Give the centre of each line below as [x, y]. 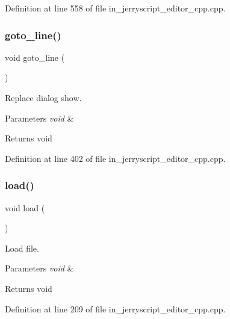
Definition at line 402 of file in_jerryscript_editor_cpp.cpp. [115, 158]
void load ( [25, 207]
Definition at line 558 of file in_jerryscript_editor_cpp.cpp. [115, 8]
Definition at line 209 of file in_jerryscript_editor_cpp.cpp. [115, 308]
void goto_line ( [35, 57]
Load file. [22, 248]
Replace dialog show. [43, 98]
